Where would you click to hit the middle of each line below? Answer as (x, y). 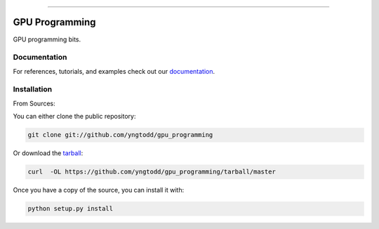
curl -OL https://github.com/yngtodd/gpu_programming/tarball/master (152, 172)
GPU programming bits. (47, 39)
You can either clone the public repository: (74, 117)
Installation (33, 89)
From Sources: (34, 103)
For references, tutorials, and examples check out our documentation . (114, 71)
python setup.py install (71, 209)
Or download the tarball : (48, 153)
